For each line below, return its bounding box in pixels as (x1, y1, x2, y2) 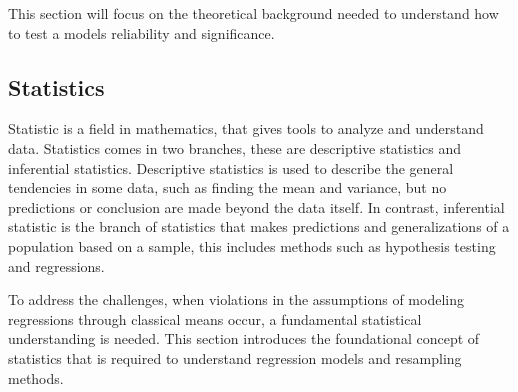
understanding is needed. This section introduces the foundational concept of (8, 328, 480, 349)
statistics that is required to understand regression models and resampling (8, 347, 462, 368)
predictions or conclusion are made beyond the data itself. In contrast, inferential (8, 196, 505, 217)
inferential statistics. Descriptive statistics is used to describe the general (8, 157, 454, 178)
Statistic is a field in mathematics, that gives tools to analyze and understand (8, 118, 484, 139)
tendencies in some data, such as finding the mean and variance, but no (8, 177, 447, 198)
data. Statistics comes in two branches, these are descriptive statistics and (8, 137, 462, 158)
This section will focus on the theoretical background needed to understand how (8, 3, 499, 23)
